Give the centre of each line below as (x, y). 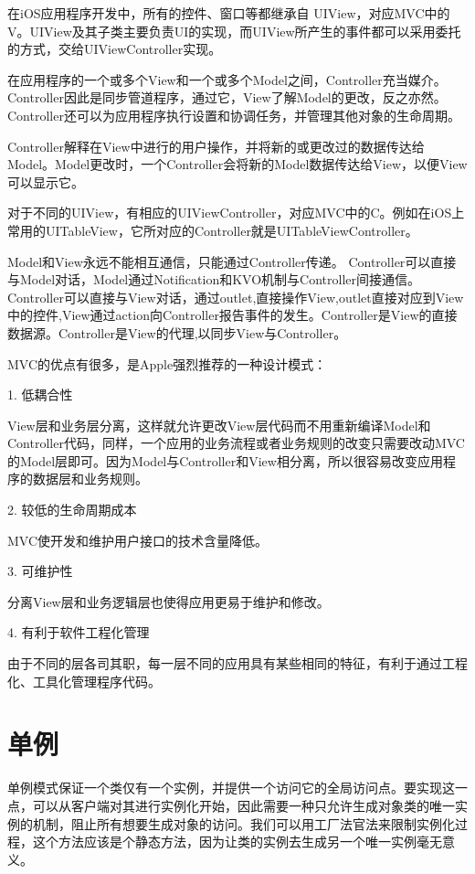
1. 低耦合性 (40, 394)
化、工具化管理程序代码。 (84, 681)
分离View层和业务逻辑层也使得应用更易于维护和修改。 (169, 601)
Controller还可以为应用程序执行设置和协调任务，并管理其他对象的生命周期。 (234, 115)
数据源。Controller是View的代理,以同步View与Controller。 (177, 332)
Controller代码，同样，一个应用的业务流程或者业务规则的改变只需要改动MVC (236, 443)
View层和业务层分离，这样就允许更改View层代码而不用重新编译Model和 (219, 425)
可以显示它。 (46, 181)
